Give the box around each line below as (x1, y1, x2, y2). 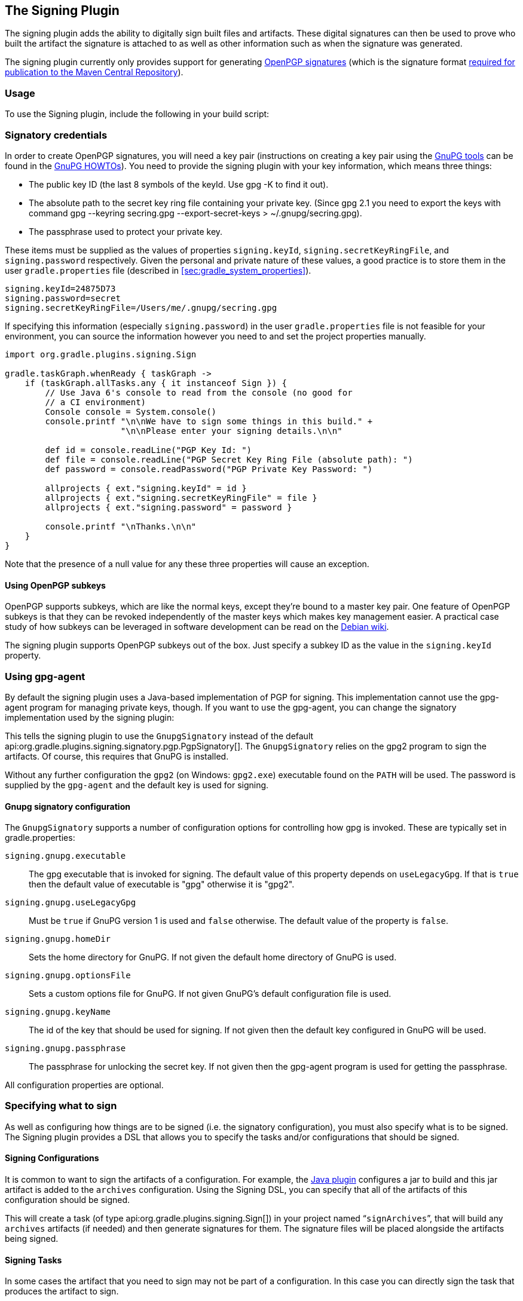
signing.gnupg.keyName (5, 1007, 111, 1017)
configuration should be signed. (5, 1195, 130, 1205)
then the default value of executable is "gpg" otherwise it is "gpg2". (29, 879, 295, 890)
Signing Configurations (5, 1153, 99, 1164)
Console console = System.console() (45, 406, 217, 417)
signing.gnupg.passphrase (5, 1043, 126, 1054)
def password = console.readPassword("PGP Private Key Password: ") (45, 464, 373, 474)
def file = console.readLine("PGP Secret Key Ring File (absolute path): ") (45, 454, 413, 464)
